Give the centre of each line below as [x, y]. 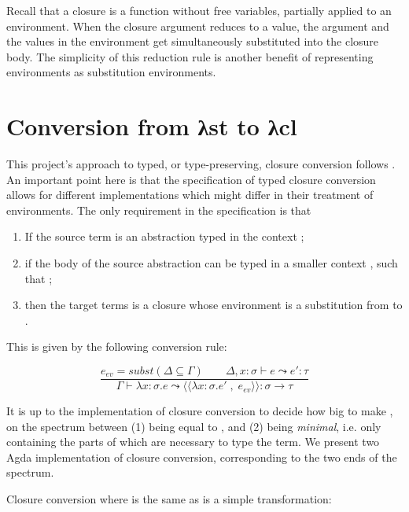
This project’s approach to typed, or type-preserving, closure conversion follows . [201, 164]
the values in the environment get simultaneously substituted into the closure [193, 41]
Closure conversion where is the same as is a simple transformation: [169, 499]
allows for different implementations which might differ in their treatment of [190, 195]
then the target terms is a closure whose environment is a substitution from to [214, 305]
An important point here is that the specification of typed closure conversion [191, 179]
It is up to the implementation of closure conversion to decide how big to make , [200, 411]
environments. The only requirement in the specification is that [159, 210]
